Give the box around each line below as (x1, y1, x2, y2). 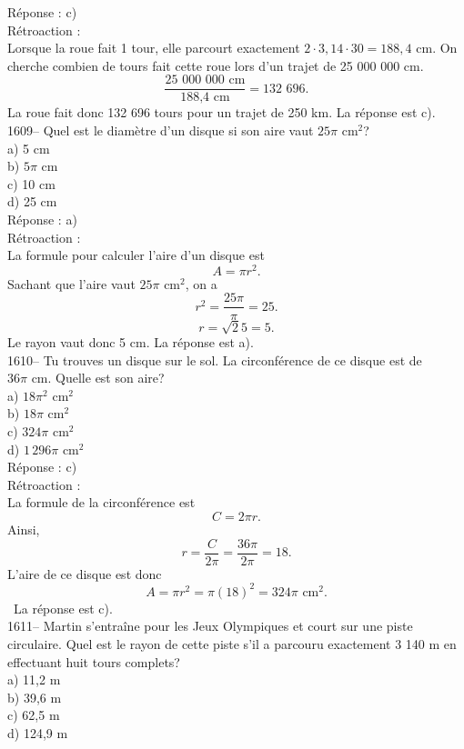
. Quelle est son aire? (47, 368, 165, 387)
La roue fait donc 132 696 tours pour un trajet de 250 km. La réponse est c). (7, 103, 436, 122)
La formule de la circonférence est (7, 493, 196, 512)
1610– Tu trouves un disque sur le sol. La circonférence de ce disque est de (7, 350, 422, 369)
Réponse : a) (7, 210, 77, 228)
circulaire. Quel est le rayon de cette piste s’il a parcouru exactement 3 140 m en (7, 634, 457, 653)
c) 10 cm (7, 174, 55, 193)
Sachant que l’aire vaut (7, 274, 136, 293)
